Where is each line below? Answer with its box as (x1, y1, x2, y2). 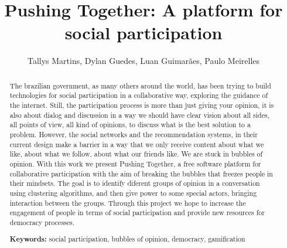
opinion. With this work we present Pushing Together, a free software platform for (9, 158, 261, 168)
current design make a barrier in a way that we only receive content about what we (9, 139, 264, 149)
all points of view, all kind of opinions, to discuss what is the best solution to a (9, 120, 251, 130)
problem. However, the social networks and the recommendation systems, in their (9, 129, 258, 139)
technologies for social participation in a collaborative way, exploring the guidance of (9, 90, 268, 100)
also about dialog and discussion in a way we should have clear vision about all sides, (9, 110, 269, 120)
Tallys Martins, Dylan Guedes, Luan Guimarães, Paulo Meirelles (27, 55, 260, 67)
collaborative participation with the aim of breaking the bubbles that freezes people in (9, 168, 273, 178)
